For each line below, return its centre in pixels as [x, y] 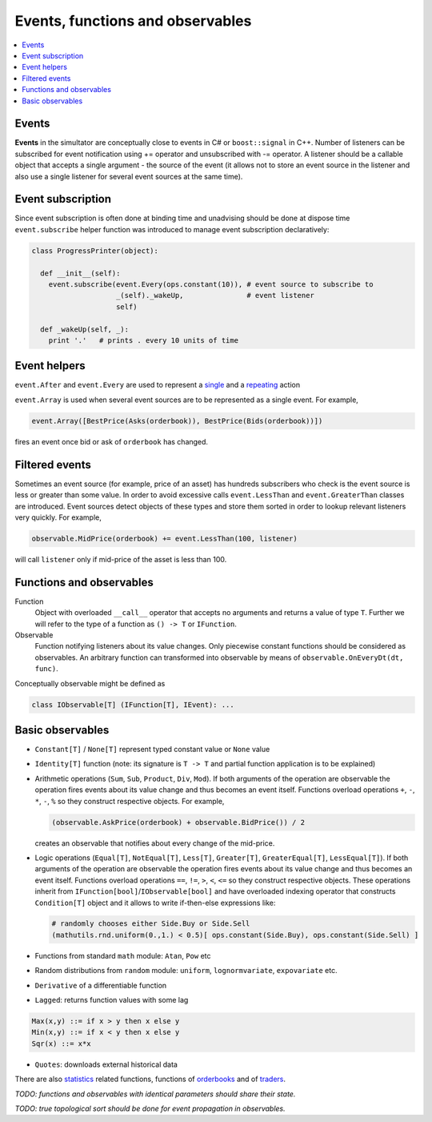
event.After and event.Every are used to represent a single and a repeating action [157, 385]
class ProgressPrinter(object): [95, 251]
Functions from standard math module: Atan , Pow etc [123, 955]
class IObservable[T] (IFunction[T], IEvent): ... [133, 704]
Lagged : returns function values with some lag [112, 1000]
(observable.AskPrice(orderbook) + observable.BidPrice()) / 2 [178, 822]
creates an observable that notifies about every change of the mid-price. [155, 843]
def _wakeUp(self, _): [85, 329]
